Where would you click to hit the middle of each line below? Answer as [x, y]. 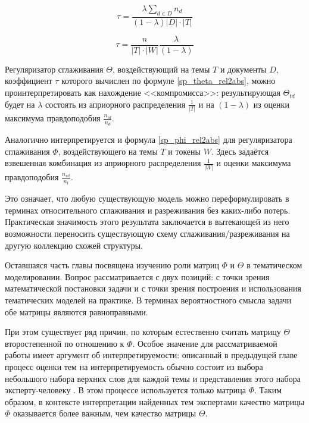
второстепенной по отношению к [65, 343]
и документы [243, 69]
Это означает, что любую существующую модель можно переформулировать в [147, 198]
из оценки [271, 104]
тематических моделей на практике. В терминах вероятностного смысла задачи [148, 300]
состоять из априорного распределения [116, 104]
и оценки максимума [254, 163]
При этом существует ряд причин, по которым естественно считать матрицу [143, 332]
